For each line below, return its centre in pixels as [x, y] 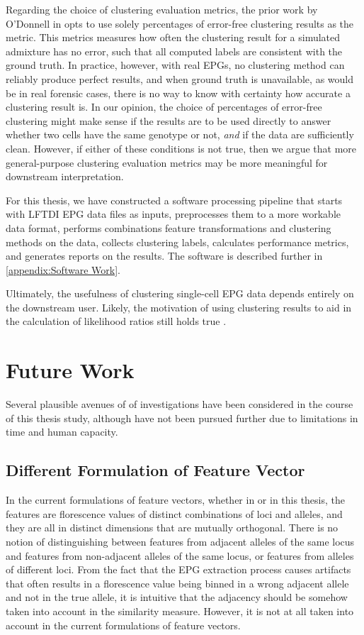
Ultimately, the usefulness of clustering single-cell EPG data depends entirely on [180, 293]
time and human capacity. [62, 432]
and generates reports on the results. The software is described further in [164, 256]
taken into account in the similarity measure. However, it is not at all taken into [180, 611]
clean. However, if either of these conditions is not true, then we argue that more [181, 148]
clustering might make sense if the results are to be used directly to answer [169, 120]
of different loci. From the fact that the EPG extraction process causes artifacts [178, 569]
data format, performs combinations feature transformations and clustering [169, 227]
